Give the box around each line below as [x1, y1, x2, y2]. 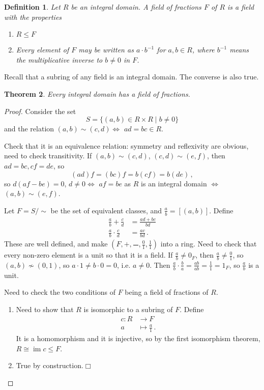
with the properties [4, 11, 62, 22]
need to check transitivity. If [4, 150, 92, 161]
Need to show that [16, 303, 74, 314]
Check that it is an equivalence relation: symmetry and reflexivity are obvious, [4, 140, 249, 151]
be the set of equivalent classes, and [50, 205, 162, 215]
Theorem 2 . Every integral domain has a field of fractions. [4, 88, 190, 99]
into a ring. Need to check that [160, 238, 257, 249]
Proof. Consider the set [4, 105, 76, 116]
